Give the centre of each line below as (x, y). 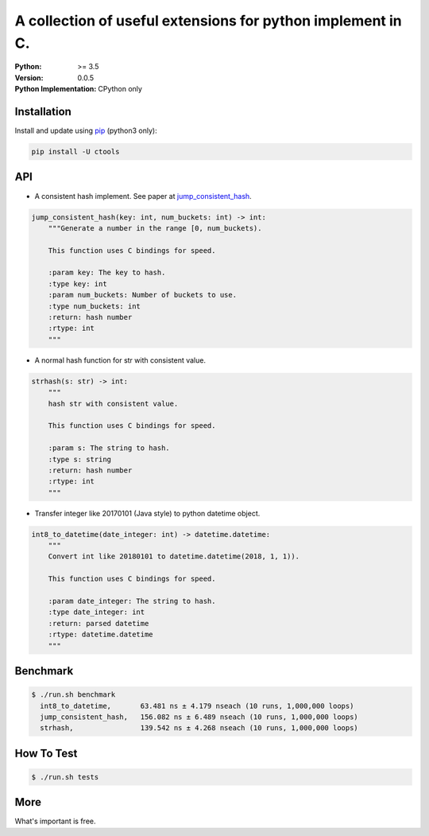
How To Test (46, 753)
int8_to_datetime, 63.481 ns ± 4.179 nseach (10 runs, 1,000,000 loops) (197, 706)
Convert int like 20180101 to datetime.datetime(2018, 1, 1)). (174, 556)
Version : (29, 78)
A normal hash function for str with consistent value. (120, 360)
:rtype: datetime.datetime (101, 635)
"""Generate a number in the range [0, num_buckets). (155, 228)
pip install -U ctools (75, 152)
